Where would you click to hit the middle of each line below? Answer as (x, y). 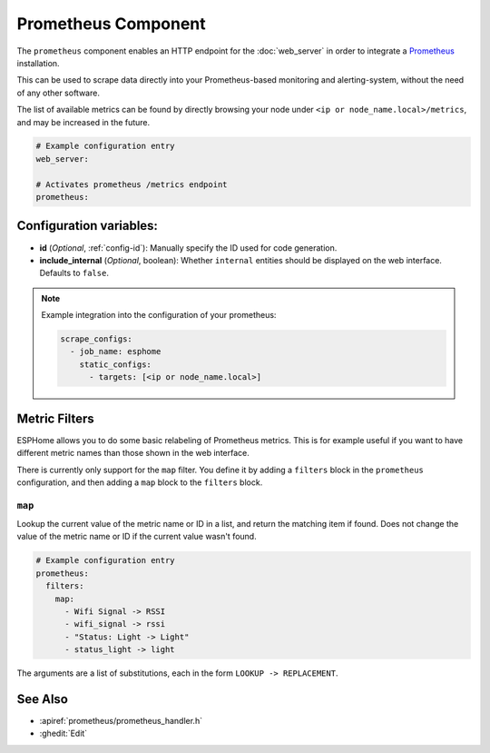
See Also (42, 699)
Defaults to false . (74, 273)
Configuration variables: (88, 226)
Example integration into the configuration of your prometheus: (159, 315)
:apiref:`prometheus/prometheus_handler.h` (121, 721)
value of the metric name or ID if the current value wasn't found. (137, 537)
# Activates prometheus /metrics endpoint (132, 184)
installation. (38, 63)
